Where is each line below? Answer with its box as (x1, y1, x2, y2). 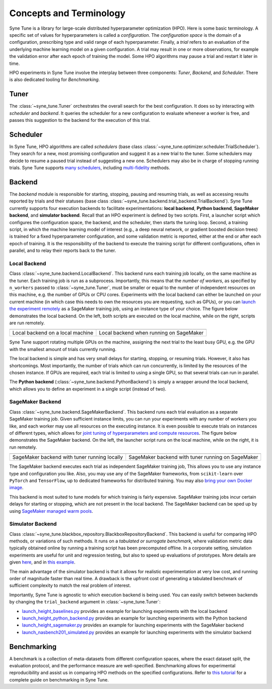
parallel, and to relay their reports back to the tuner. (9, 247, 116, 254)
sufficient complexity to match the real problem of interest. (9, 582, 131, 589)
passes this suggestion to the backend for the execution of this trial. (9, 117, 151, 123)
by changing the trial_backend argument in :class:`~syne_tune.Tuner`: (9, 599, 161, 605)
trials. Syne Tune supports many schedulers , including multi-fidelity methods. (9, 165, 171, 171)
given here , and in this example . (9, 559, 76, 565)
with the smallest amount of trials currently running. (9, 346, 117, 352)
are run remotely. (9, 320, 45, 326)
